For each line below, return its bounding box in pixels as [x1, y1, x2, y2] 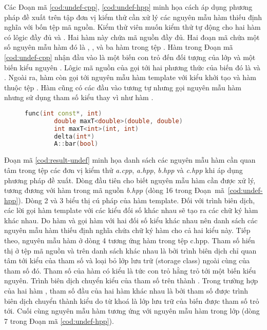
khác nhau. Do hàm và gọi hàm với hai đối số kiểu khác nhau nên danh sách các [4, 215, 258, 225]
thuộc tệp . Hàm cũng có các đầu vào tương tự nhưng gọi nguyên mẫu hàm [4, 82, 241, 92]
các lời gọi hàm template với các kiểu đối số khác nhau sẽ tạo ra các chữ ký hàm [4, 205, 258, 216]
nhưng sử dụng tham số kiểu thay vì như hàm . [4, 92, 154, 103]
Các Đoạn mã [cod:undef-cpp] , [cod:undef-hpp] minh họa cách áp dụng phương [4, 2, 253, 12]
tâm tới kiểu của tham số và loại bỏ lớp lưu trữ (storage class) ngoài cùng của [4, 255, 250, 266]
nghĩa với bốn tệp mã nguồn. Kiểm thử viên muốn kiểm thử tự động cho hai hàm [4, 22, 261, 32]
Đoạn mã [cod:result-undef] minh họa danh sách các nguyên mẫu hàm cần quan [4, 154, 256, 165]
